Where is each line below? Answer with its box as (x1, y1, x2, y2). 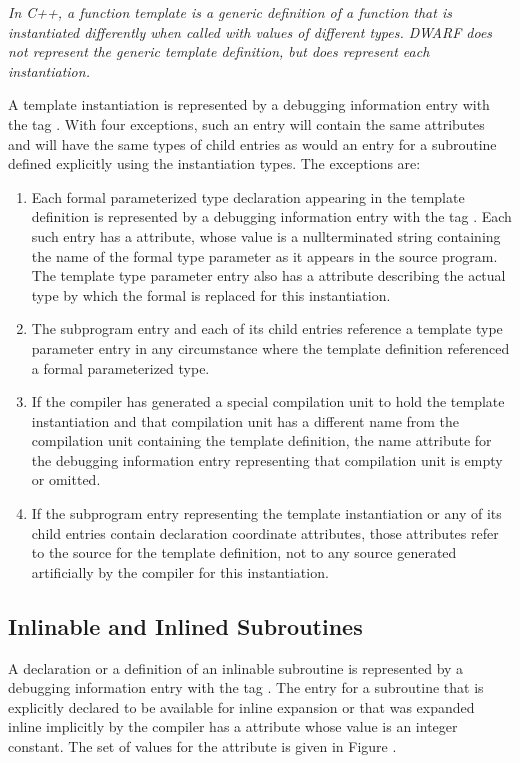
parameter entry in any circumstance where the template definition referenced (31, 337, 510, 358)
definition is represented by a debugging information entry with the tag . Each (31, 206, 512, 227)
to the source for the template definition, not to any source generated (31, 542, 457, 563)
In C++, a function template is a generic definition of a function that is (8, 2, 452, 22)
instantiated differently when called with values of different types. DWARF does (8, 21, 493, 42)
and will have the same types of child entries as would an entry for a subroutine (8, 133, 497, 154)
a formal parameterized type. (31, 357, 210, 378)
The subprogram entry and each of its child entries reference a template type (31, 318, 503, 339)
